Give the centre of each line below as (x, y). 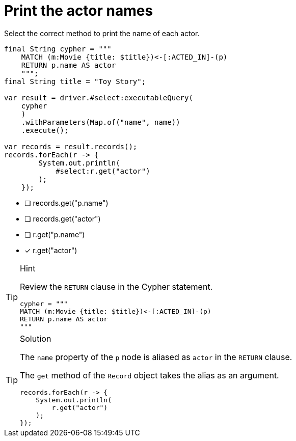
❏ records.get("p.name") (66, 203)
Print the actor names (79, 11)
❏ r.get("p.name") (55, 234)
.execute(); (45, 130)
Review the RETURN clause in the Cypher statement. (116, 286)
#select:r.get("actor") (103, 171)
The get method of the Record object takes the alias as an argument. (150, 375)
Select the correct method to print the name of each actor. (102, 33)
